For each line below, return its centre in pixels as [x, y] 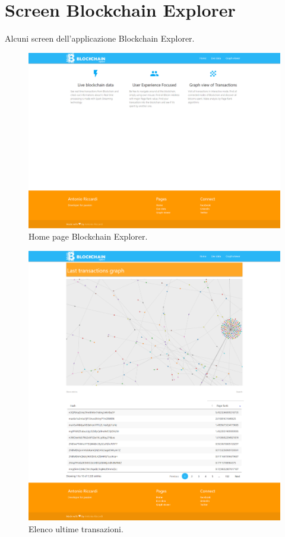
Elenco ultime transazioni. [76, 528]
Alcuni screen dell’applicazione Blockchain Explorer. [100, 38]
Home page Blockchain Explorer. [88, 236]
